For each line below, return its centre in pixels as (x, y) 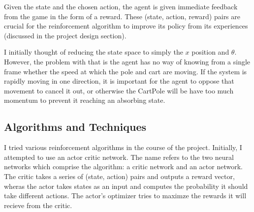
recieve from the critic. (38, 205)
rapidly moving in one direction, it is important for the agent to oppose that (119, 81)
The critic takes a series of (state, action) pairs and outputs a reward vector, (119, 176)
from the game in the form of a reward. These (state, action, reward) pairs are (122, 16)
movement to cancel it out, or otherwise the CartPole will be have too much (119, 90)
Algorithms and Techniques (75, 127)
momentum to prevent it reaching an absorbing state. (85, 100)
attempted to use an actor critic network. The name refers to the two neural (119, 157)
